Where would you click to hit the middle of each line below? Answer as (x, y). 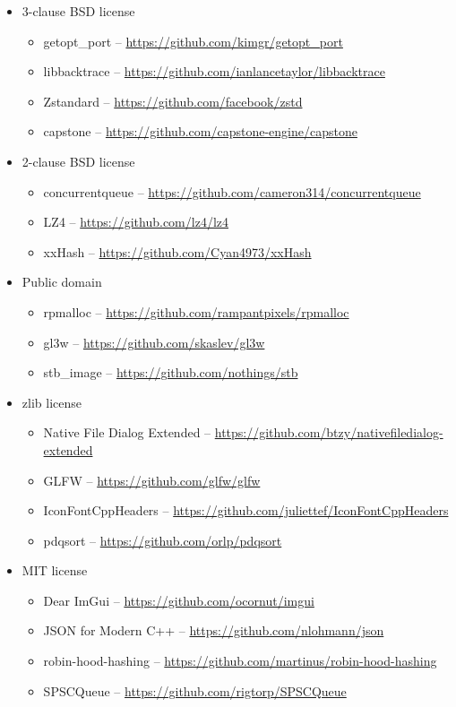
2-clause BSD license (78, 161)
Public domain (62, 282)
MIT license (55, 570)
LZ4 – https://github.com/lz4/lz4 (136, 222)
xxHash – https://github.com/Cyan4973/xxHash (177, 251)
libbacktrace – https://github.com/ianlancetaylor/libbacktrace (214, 71)
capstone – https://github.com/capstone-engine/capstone (200, 131)
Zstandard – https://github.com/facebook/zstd (173, 101)
